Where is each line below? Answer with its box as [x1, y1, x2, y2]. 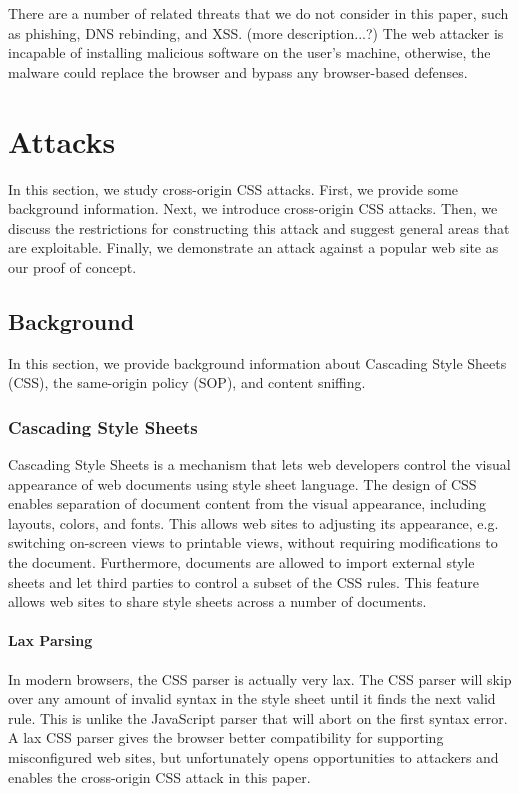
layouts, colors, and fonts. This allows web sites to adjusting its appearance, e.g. [8, 512, 499, 533]
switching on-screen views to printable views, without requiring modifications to [8, 532, 498, 553]
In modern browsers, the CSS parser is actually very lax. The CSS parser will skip [8, 668, 512, 689]
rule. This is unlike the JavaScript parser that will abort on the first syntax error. [8, 707, 508, 728]
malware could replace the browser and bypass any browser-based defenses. [8, 61, 468, 82]
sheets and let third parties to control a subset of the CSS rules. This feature [8, 571, 479, 592]
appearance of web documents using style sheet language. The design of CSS [8, 473, 477, 494]
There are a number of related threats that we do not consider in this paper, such [8, 3, 509, 23]
